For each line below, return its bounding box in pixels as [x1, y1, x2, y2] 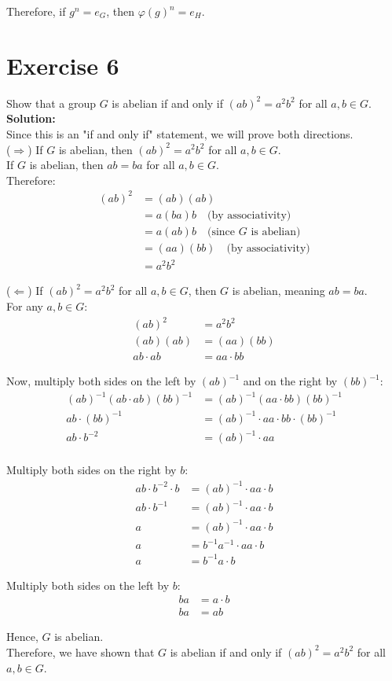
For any [6, 298, 43, 315]
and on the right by [243, 373, 338, 389]
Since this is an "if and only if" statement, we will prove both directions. [6, 125, 354, 142]
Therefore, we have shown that [6, 643, 155, 660]
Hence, [6, 628, 38, 645]
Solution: [6, 110, 56, 127]
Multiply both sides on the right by [6, 462, 177, 478]
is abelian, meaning [232, 282, 325, 299]
